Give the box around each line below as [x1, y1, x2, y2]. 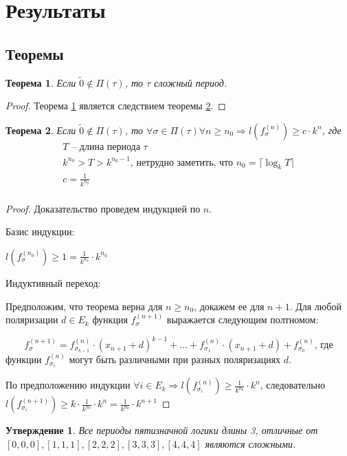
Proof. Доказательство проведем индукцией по [5, 201, 201, 215]
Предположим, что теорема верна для [5, 298, 163, 313]
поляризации [5, 312, 58, 327]
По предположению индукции [5, 378, 131, 392]
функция [92, 312, 128, 327]
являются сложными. [205, 436, 296, 450]
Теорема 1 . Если [5, 75, 76, 89]
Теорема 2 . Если [5, 122, 76, 137]
